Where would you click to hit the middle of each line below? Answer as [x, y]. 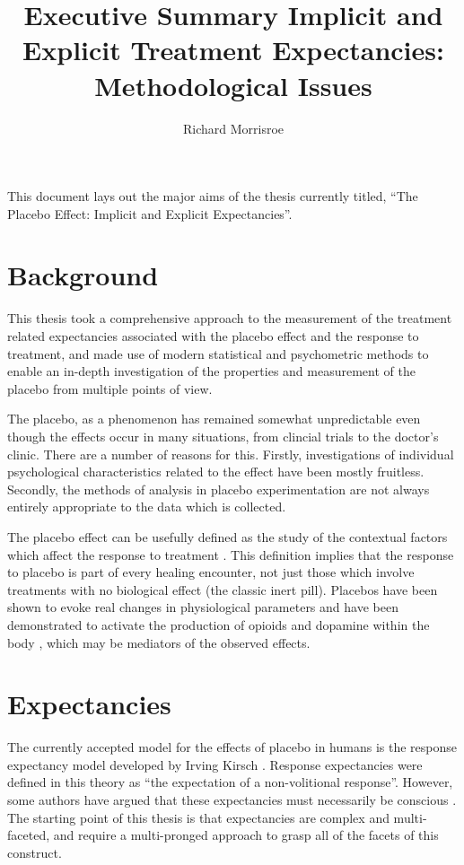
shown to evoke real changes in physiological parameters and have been [203, 607]
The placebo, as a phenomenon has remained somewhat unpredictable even [214, 419]
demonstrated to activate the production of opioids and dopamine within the [219, 624]
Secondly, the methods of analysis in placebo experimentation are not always [219, 489]
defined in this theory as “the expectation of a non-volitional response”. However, [230, 782]
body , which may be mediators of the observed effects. [159, 642]
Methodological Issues [233, 85]
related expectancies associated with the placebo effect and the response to [213, 336]
